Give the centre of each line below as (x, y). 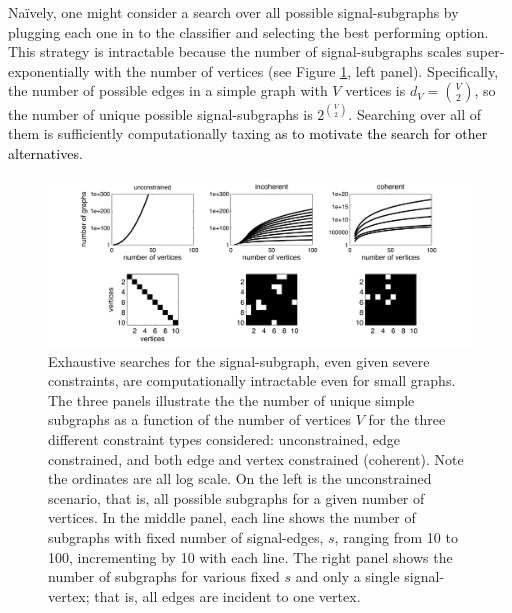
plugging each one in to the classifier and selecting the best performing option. (248, 31)
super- (485, 51)
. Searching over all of (415, 113)
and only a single (347, 576)
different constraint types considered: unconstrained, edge (224, 438)
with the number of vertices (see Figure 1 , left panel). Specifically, (296, 70)
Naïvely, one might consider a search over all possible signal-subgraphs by (233, 12)
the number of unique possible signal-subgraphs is (160, 113)
